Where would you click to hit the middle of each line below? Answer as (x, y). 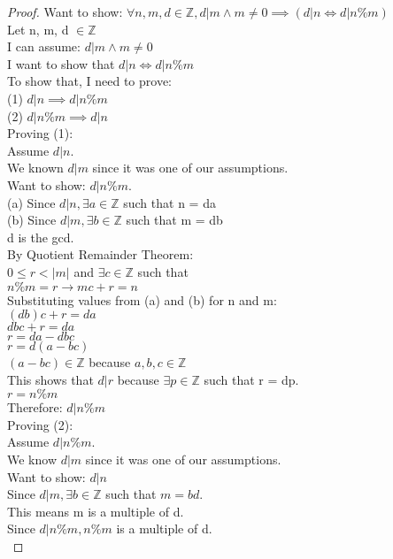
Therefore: (35, 407)
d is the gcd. (41, 237)
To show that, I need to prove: (89, 81)
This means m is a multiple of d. (96, 511)
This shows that (50, 379)
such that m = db (174, 220)
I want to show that (61, 63)
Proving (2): (40, 424)
